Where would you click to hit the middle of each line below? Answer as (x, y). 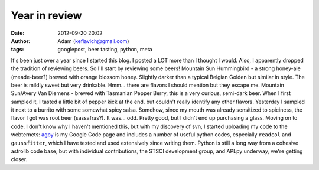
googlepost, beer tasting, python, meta (105, 50)
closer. (19, 159)
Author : (21, 41)
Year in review (46, 15)
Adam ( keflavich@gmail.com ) (93, 41)
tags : (17, 50)
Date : (18, 33)
